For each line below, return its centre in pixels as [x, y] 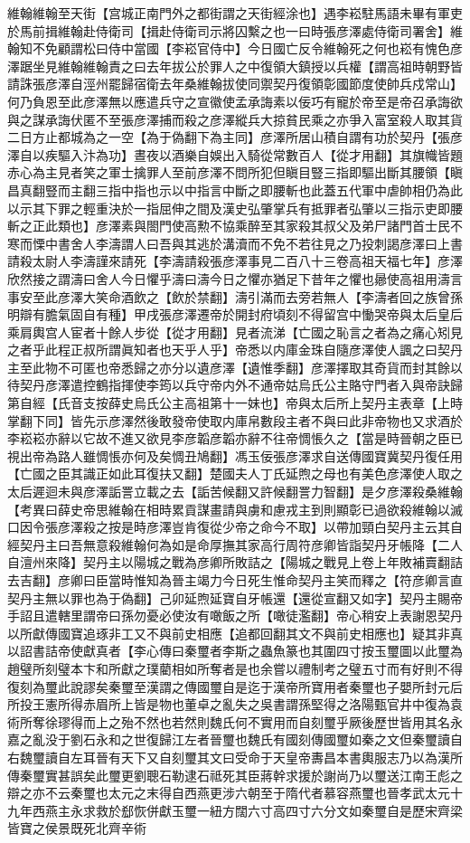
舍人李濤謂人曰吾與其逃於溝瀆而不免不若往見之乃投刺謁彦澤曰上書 [266, 243]
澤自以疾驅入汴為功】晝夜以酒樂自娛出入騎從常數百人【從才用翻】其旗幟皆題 [235, 154]
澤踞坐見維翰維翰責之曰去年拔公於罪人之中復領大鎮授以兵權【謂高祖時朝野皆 [235, 66]
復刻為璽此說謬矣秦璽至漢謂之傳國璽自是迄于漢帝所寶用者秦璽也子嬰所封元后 [235, 686]
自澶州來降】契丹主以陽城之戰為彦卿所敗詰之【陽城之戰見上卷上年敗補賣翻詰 [235, 562]
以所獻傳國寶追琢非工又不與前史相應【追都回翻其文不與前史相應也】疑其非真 [235, 633]
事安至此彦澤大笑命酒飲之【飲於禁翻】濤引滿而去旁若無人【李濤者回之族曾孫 [235, 296]
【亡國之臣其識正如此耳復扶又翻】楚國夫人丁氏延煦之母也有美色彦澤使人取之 [235, 474]
